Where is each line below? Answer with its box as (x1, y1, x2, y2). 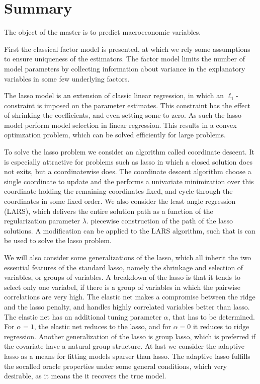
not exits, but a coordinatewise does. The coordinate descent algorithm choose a (4, 166, 251, 177)
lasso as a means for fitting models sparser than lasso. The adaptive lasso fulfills (4, 350, 250, 361)
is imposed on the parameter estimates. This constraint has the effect (37, 100, 250, 110)
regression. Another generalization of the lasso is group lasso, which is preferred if (4, 331, 255, 341)
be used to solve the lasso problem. (4, 235, 112, 246)
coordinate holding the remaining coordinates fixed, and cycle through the (4, 186, 233, 196)
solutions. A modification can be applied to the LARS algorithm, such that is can (4, 225, 255, 236)
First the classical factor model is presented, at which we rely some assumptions (4, 43, 250, 54)
